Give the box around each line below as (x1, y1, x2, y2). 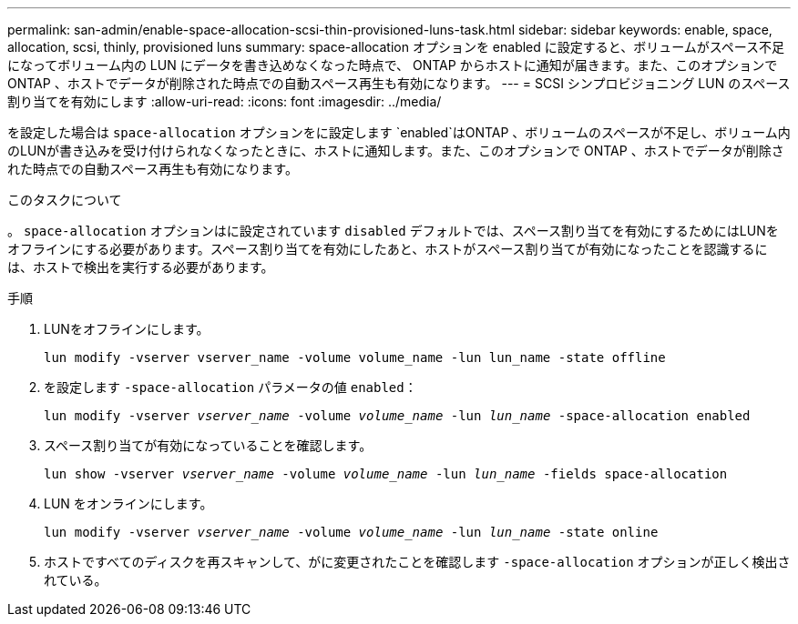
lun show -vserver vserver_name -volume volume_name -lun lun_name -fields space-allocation (44, 467, 728, 481)
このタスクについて (7, 192, 122, 207)
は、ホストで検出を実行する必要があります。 (7, 259, 274, 275)
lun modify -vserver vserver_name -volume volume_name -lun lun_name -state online (44, 525, 659, 539)
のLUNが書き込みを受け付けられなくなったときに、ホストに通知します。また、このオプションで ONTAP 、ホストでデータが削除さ (7, 143, 784, 158)
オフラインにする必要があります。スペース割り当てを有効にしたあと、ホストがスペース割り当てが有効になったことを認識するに (7, 241, 768, 257)
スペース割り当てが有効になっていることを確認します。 (44, 438, 373, 453)
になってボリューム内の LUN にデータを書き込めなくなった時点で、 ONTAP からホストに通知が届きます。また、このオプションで (7, 57, 778, 73)
